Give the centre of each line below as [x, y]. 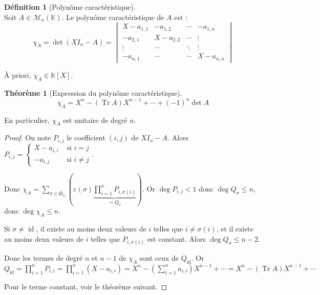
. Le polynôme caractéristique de [113, 17]
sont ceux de [159, 258]
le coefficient [86, 138]
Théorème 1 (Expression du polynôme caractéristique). [93, 92]
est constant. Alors [176, 238]
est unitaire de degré [95, 120]
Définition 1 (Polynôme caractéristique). [70, 7]
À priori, [18, 75]
